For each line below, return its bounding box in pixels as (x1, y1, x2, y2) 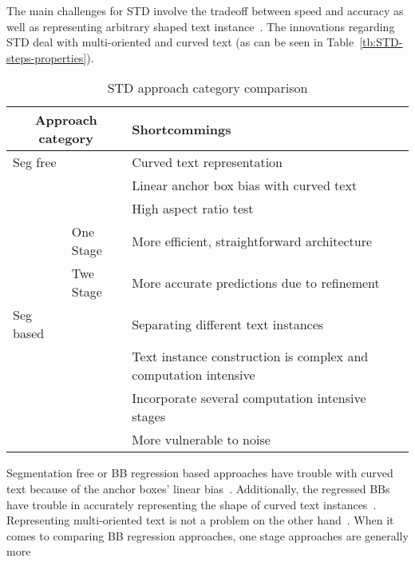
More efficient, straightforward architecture (132, 231, 373, 250)
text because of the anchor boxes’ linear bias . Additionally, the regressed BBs (6, 480, 390, 496)
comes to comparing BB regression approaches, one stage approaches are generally (6, 527, 409, 544)
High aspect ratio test (132, 199, 254, 218)
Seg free (13, 153, 57, 172)
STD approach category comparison (107, 78, 308, 98)
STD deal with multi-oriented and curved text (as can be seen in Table (6, 34, 354, 50)
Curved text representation (132, 153, 283, 172)
